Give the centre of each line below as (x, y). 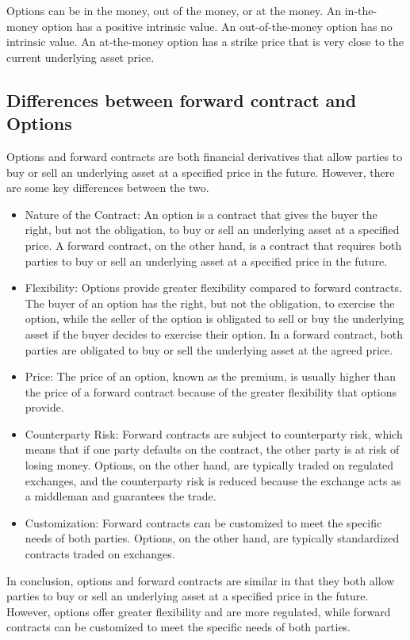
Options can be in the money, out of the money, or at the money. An (174, 10)
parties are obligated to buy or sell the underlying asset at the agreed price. (209, 349)
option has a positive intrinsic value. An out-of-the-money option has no (217, 26)
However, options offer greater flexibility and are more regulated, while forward (199, 611)
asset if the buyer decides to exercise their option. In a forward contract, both (214, 333)
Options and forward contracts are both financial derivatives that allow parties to (205, 156)
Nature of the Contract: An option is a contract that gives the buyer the (201, 214)
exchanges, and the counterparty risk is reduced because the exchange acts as (213, 480)
